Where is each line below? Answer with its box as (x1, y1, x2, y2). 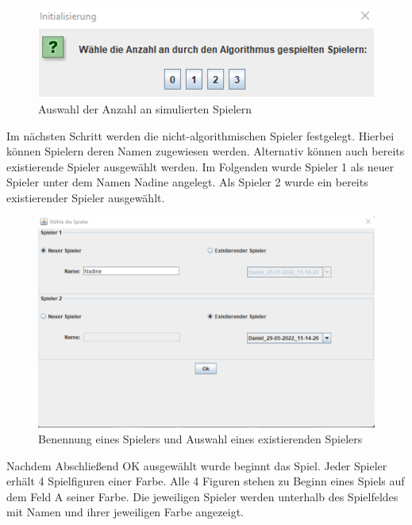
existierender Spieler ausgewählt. (6, 189, 165, 205)
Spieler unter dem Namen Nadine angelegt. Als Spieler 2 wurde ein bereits (6, 174, 368, 190)
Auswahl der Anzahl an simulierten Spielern (38, 100, 252, 117)
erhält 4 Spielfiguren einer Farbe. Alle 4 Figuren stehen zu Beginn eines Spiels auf (6, 473, 405, 489)
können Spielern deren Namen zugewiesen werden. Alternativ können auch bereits (6, 143, 405, 159)
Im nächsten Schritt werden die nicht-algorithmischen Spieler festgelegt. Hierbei (6, 127, 395, 144)
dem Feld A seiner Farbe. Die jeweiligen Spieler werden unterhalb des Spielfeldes (6, 488, 399, 504)
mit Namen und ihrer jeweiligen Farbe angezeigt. (6, 504, 244, 520)
